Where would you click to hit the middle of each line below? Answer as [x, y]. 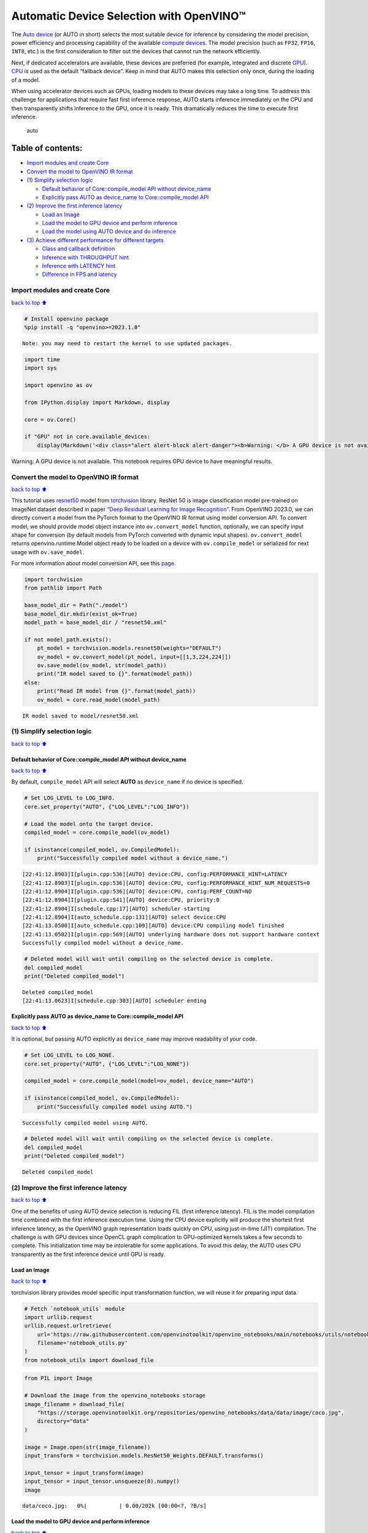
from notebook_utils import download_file [89, 1360]
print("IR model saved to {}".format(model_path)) [115, 674]
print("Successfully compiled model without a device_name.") [132, 858]
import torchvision [53, 580]
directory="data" [63, 1421]
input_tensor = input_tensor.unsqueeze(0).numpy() [102, 1481]
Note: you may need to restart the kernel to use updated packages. [127, 343]
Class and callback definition [79, 249]
